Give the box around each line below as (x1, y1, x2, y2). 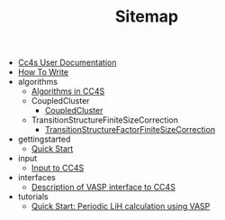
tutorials (17, 191, 49, 202)
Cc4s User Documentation (17, 57, 117, 69)
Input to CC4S (31, 162, 85, 173)
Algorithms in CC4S (31, 86, 105, 96)
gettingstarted (17, 133, 71, 145)
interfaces (17, 172, 56, 183)
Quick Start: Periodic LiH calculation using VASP (31, 201, 211, 212)
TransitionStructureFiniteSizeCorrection (31, 115, 178, 125)
